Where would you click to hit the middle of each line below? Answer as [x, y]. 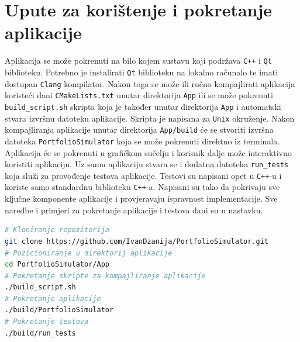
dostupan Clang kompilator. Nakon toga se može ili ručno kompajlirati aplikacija [150, 83]
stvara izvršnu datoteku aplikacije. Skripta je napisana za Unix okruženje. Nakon [150, 118]
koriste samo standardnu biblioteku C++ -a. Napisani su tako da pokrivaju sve [142, 187]
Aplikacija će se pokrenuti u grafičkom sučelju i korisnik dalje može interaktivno [148, 152]
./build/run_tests [40, 333]
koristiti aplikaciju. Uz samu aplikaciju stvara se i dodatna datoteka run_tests [147, 164]
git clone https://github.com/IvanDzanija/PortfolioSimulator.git [137, 241]
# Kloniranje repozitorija [57, 230]
